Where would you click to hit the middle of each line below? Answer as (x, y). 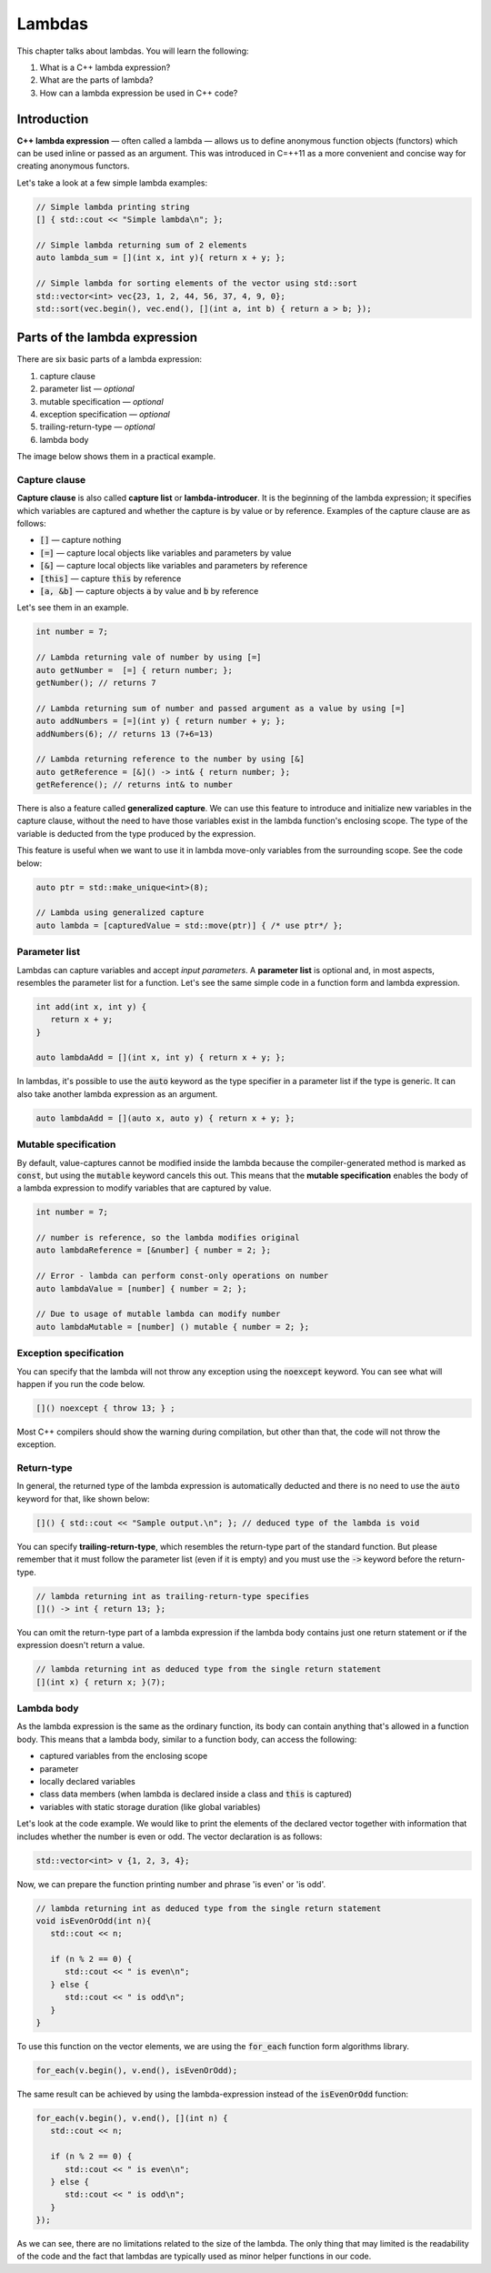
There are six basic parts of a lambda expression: (109, 359)
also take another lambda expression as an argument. (117, 1094)
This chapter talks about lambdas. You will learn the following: (133, 51)
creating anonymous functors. (73, 166)
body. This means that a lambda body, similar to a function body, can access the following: (187, 1739)
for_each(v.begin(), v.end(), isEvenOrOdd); (137, 2071)
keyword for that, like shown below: (83, 1499)
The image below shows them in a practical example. (116, 457)
